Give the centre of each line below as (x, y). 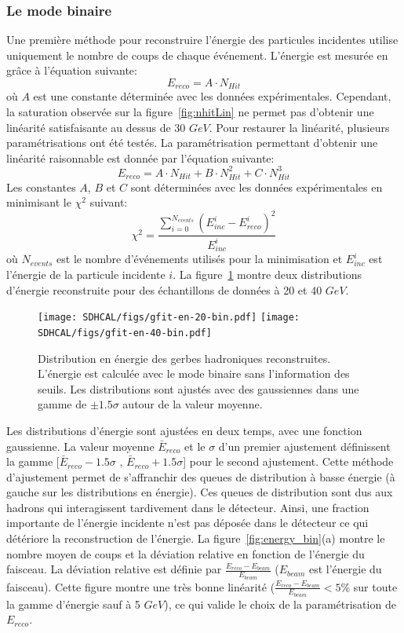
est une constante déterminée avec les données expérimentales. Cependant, (212, 96)
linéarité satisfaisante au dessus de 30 (96, 127)
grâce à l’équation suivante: (72, 70)
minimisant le (39, 202)
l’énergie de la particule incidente (86, 274)
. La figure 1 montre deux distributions (268, 274)
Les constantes (41, 187)
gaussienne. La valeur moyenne (80, 446)
